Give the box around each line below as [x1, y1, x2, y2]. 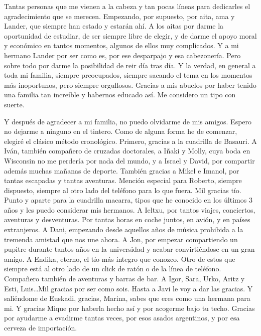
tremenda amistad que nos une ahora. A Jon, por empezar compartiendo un [4, 234, 238, 244]
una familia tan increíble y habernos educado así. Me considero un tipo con [4, 89, 236, 100]
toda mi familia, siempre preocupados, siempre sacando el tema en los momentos [4, 70, 252, 80]
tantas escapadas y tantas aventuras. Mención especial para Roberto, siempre [4, 175, 242, 186]
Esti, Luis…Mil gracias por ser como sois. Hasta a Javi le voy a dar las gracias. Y [4, 283, 253, 293]
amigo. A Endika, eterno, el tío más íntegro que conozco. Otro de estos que [4, 253, 235, 264]
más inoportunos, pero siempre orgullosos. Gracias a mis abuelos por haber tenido [4, 79, 256, 90]
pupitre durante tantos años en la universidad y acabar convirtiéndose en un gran [4, 244, 255, 254]
